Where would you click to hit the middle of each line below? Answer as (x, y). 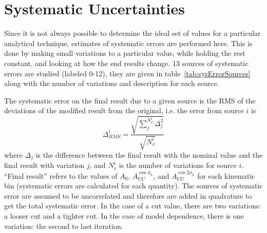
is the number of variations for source (178, 165)
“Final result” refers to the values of (61, 175)
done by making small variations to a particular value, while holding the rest (125, 53)
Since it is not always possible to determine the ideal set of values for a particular (132, 33)
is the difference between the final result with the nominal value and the (149, 154)
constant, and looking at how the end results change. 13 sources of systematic (126, 63)
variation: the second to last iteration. (64, 226)
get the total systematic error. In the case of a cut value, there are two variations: (133, 206)
